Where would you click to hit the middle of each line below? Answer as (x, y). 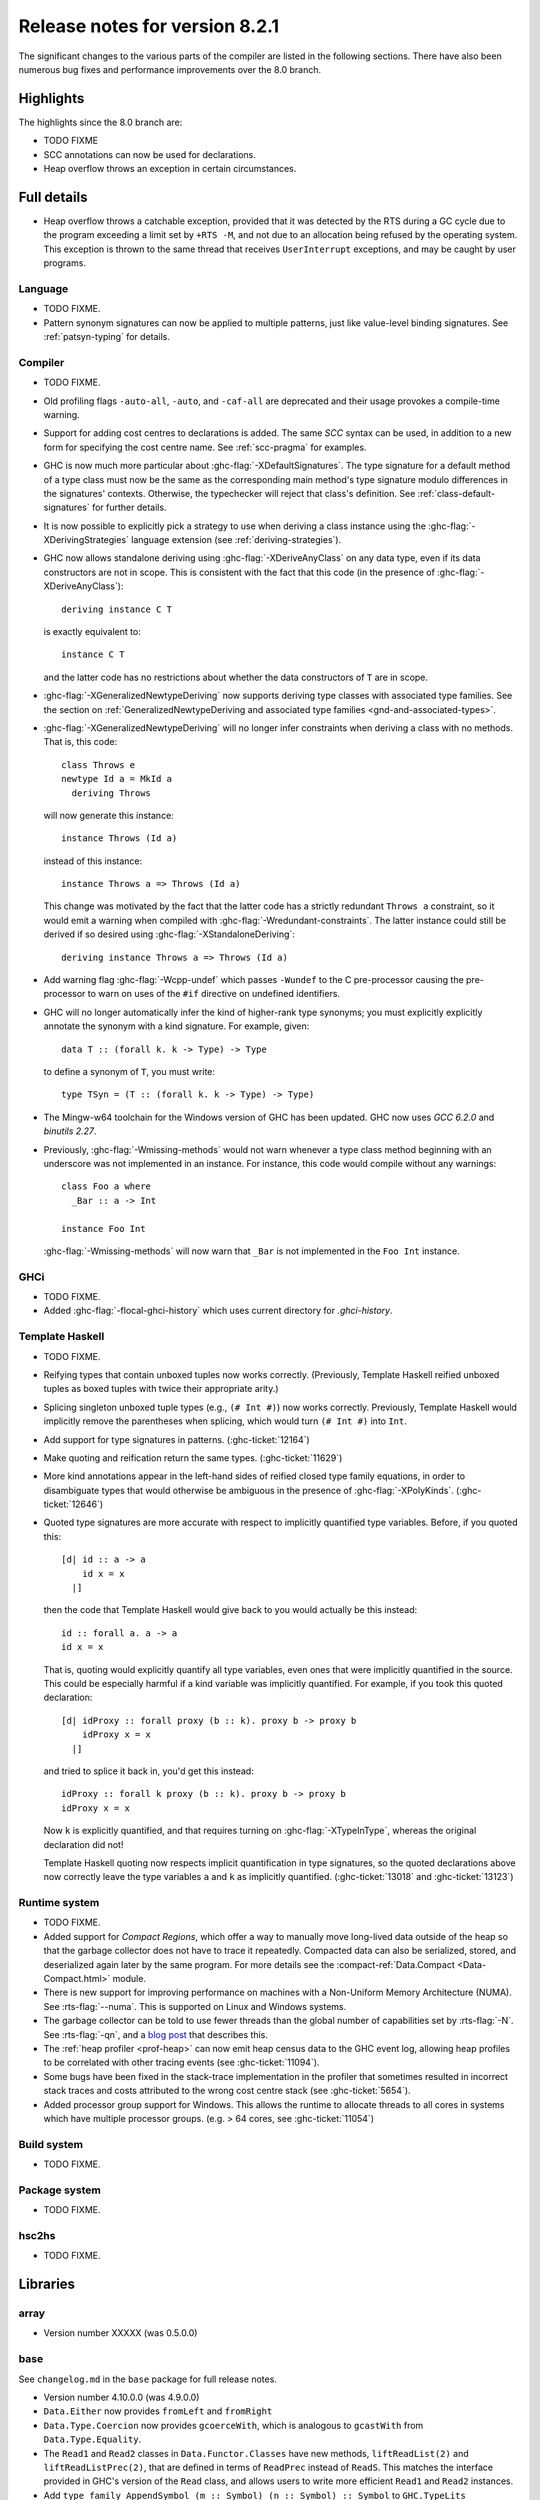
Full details (53, 196)
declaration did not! (83, 1844)
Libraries (46, 2284)
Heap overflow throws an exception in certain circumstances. (170, 169)
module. (129, 1978)
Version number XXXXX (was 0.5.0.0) (120, 2333)
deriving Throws (111, 793)
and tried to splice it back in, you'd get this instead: (148, 1771)
